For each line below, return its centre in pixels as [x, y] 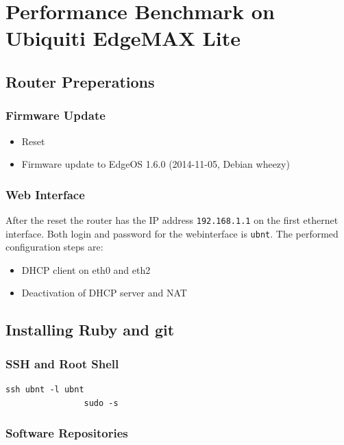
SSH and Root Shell [62, 363]
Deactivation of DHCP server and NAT [104, 293]
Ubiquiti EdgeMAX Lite [123, 38]
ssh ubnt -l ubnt [45, 390]
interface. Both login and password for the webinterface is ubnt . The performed [172, 233]
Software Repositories [67, 433]
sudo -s [101, 403]
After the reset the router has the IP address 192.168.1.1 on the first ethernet [172, 219]
